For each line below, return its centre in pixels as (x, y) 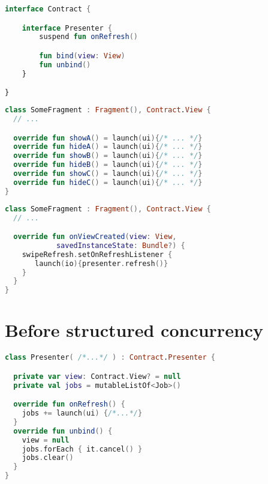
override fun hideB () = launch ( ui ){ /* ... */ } (108, 165)
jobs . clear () (48, 458)
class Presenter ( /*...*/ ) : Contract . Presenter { (110, 358)
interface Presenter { (67, 28)
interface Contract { (48, 9)
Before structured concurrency (134, 330)
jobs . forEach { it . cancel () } (82, 449)
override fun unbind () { (63, 431)
